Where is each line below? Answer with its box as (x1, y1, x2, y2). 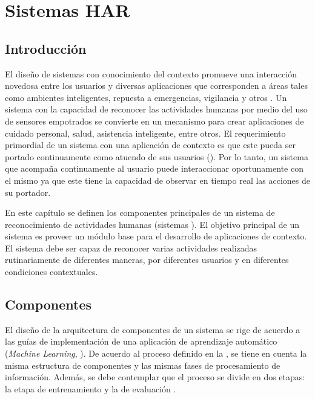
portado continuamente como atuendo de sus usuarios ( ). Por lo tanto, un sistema (5, 150, 308, 163)
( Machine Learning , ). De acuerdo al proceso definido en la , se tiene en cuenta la (5, 347, 307, 360)
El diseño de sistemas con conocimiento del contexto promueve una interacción (5, 67, 297, 80)
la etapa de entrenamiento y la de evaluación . (5, 382, 176, 395)
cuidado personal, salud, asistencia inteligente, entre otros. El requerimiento (5, 126, 286, 139)
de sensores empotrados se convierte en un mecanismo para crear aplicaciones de (5, 114, 304, 127)
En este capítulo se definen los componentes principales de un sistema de (5, 206, 275, 219)
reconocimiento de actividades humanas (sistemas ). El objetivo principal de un (5, 218, 299, 230)
